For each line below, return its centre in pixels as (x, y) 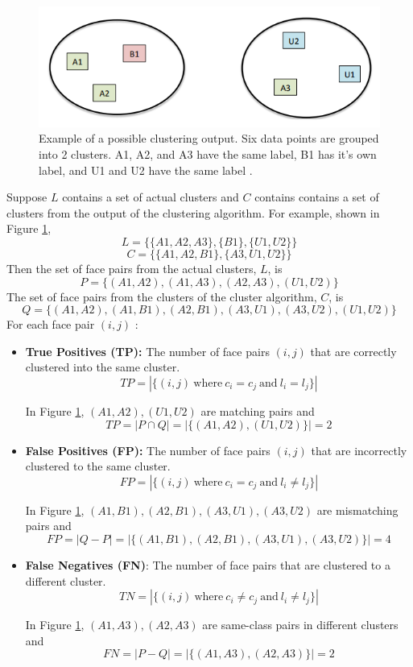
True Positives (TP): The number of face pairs (147, 351)
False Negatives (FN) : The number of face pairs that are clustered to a (208, 564)
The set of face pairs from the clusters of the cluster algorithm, (162, 296)
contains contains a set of (317, 197)
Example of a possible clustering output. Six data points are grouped (209, 138)
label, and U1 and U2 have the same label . (146, 170)
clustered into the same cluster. (103, 367)
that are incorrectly (359, 450)
